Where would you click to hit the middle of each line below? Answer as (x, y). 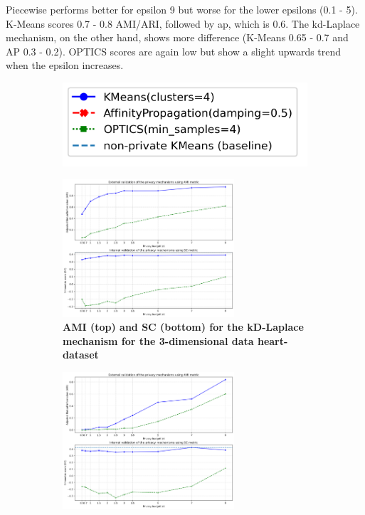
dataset (81, 355)
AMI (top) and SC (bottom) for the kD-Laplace (183, 327)
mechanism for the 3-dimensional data (158, 340)
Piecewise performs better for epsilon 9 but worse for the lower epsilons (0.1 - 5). (182, 9)
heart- (273, 340)
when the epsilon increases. (65, 65)
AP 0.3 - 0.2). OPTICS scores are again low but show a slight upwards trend (174, 51)
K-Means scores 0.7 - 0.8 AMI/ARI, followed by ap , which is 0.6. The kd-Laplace (183, 23)
